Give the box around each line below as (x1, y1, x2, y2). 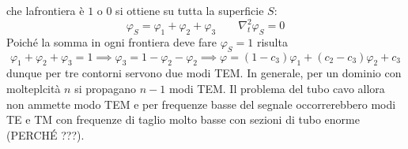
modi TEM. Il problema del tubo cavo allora (168, 80, 385, 97)
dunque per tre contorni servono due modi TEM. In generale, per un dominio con (6, 65, 402, 81)
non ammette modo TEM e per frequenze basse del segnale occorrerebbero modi (6, 95, 396, 112)
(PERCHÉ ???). (6, 126, 85, 143)
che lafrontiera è (6, 2, 85, 18)
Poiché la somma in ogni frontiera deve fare (6, 33, 217, 50)
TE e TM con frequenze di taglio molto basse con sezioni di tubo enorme (6, 111, 360, 128)
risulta (256, 33, 288, 50)
